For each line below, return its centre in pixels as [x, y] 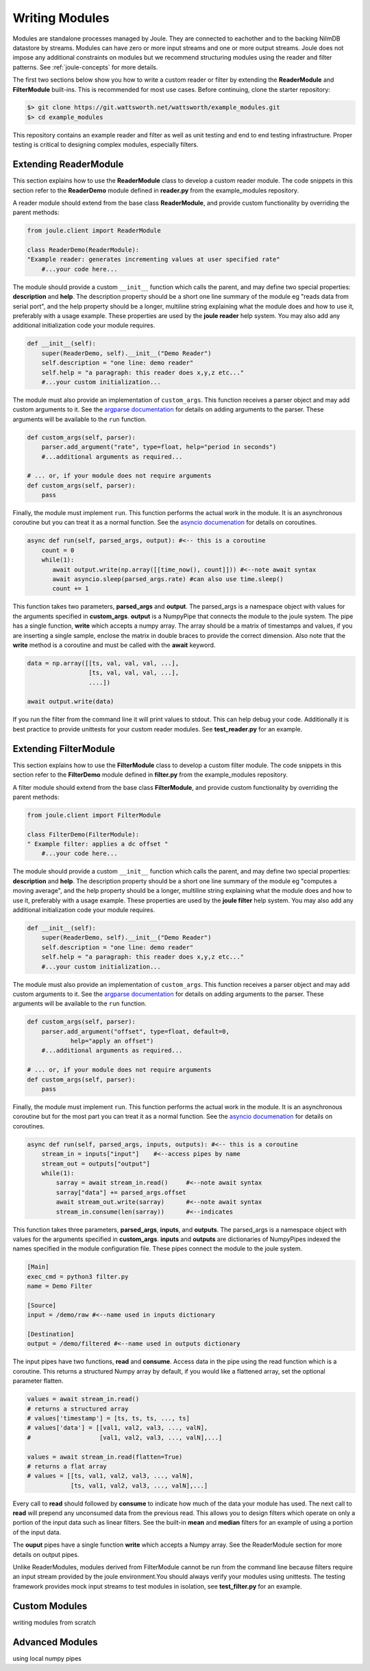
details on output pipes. [46, 1554]
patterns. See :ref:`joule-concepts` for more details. [85, 67]
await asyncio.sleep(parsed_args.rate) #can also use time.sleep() [168, 579]
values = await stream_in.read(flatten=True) [105, 1457]
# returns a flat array [67, 1466]
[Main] [38, 1267]
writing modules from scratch [54, 1622]
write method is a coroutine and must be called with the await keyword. [114, 645]
